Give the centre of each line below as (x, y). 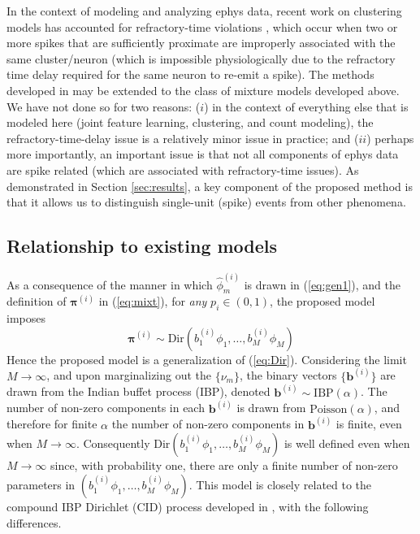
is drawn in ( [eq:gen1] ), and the (322, 284)
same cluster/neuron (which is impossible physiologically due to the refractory (201, 58)
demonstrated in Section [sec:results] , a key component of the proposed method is (210, 186)
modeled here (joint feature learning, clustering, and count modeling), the (190, 122)
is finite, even (369, 424)
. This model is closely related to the (280, 485)
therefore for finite (52, 424)
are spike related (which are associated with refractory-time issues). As (183, 169)
